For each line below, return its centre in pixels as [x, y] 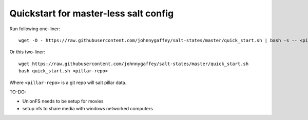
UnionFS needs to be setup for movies [63, 101]
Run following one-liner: [35, 29]
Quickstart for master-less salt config [92, 13]
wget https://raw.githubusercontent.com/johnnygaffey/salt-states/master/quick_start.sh [134, 64]
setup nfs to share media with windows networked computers [88, 108]
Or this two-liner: [27, 52]
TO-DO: [18, 92]
